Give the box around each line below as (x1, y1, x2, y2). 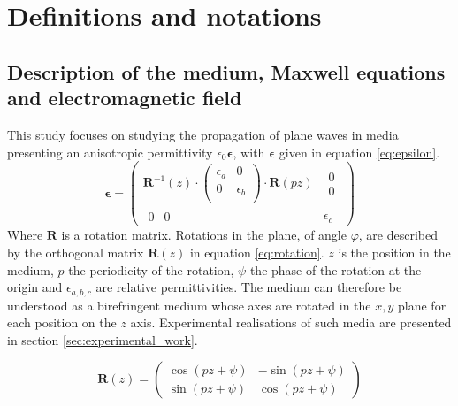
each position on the (7, 313, 117, 332)
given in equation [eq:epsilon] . (279, 142, 440, 161)
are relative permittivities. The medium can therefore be (95, 278, 402, 296)
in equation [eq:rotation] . (189, 242, 324, 261)
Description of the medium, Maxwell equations (7, 57, 446, 85)
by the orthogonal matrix (7, 242, 144, 261)
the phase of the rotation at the (249, 260, 422, 279)
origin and (7, 278, 63, 296)
